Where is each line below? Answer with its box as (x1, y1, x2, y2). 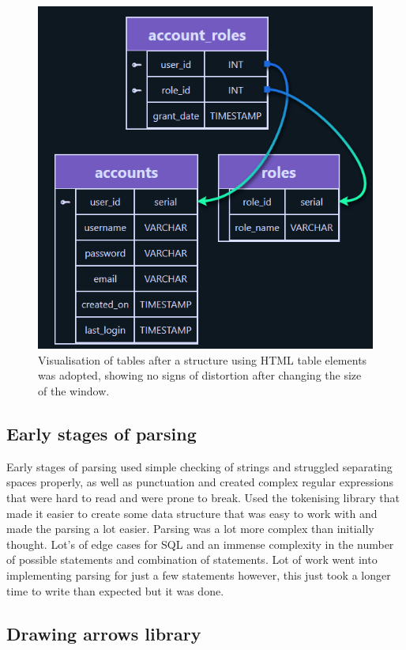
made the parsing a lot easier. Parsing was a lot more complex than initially (6, 520, 374, 537)
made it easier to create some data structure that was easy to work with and (6, 505, 378, 521)
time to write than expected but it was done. (6, 582, 224, 599)
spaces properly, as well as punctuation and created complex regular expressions (6, 474, 393, 490)
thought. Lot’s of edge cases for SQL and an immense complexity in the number (6, 535, 394, 552)
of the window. (38, 383, 110, 399)
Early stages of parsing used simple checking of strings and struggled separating (6, 458, 393, 474)
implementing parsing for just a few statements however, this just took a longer (6, 567, 391, 583)
